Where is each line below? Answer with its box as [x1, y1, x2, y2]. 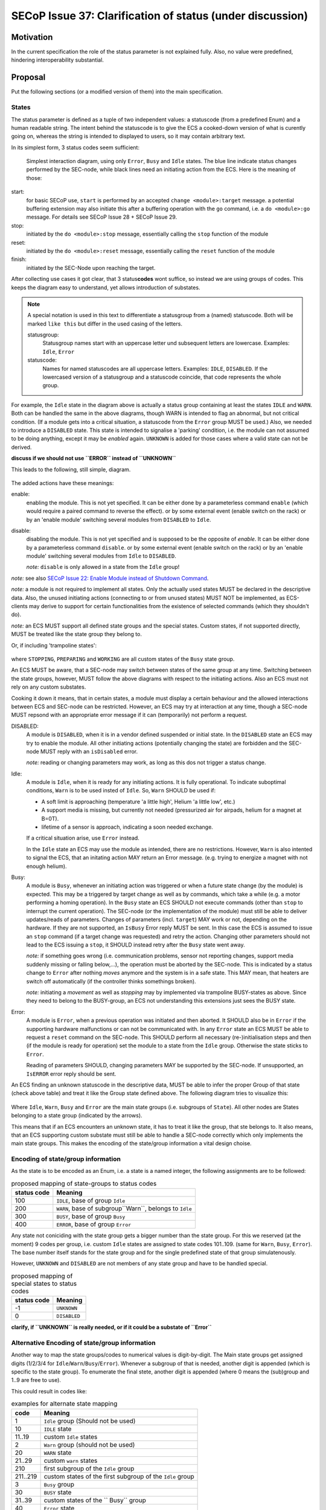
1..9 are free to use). [11, 1377, 62, 1384]
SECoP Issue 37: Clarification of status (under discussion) [11, 9, 308, 22]
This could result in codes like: [11, 1387, 87, 1395]
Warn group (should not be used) [43, 1441, 135, 1449]
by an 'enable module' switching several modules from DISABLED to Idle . [26, 516, 211, 523]
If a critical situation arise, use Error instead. [26, 834, 140, 842]
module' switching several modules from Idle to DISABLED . [26, 553, 176, 560]
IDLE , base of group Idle [56, 1197, 126, 1205]
